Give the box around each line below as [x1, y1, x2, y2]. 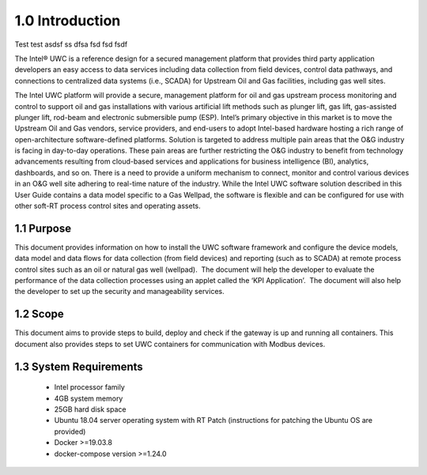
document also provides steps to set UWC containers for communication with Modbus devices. [14, 339, 326, 349]
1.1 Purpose [14, 221, 71, 235]
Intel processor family [54, 383, 126, 392]
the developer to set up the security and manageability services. [14, 287, 225, 296]
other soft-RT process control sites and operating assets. [14, 202, 201, 211]
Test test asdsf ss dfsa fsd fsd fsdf [14, 40, 128, 49]
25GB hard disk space [54, 404, 127, 414]
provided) [54, 427, 86, 436]
